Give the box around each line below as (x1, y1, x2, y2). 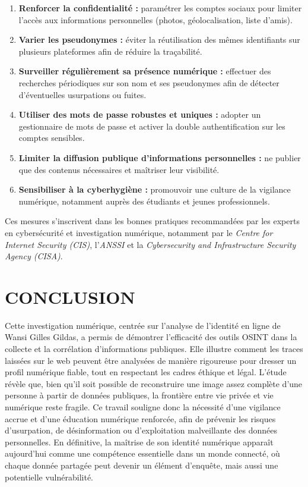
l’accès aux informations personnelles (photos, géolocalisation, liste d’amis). (18, 13, 293, 26)
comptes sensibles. (18, 131, 85, 144)
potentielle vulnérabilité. (5, 470, 94, 483)
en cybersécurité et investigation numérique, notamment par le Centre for (5, 226, 273, 238)
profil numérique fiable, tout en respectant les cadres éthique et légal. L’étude (5, 366, 287, 378)
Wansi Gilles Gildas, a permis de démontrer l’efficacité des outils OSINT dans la (5, 331, 297, 343)
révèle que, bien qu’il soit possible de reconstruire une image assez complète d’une (5, 377, 303, 389)
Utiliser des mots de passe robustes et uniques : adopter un (18, 108, 261, 121)
